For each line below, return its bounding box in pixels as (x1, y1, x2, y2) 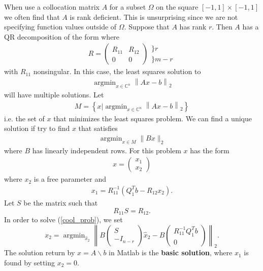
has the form (190, 145, 229, 155)
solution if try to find (4, 123, 70, 133)
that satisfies (78, 123, 118, 133)
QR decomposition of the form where (4, 31, 120, 42)
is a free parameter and (34, 174, 106, 184)
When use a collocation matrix (4, 2, 100, 12)
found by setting (4, 257, 55, 267)
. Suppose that (124, 21, 170, 32)
